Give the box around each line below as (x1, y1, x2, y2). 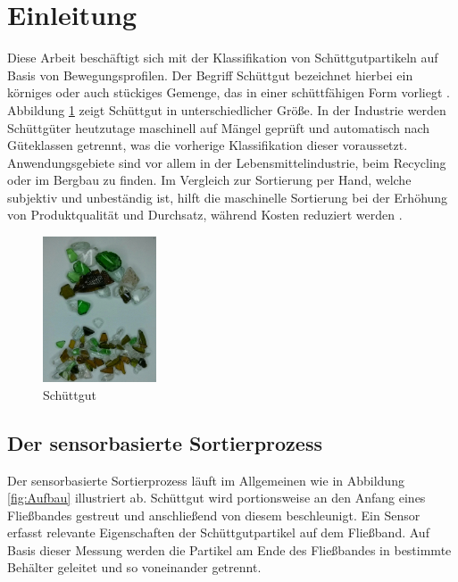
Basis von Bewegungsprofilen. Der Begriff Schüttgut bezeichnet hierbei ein (7, 65, 413, 84)
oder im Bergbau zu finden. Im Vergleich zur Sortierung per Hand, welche (7, 170, 412, 189)
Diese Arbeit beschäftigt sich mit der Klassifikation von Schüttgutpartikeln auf (7, 48, 438, 67)
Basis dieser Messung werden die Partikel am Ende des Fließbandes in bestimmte (7, 540, 452, 559)
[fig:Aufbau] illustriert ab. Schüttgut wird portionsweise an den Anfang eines (7, 488, 426, 507)
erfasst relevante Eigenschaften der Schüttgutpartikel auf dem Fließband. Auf (7, 523, 429, 542)
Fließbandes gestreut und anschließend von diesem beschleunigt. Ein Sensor (7, 505, 421, 524)
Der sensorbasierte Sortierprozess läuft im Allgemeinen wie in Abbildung (7, 470, 404, 489)
